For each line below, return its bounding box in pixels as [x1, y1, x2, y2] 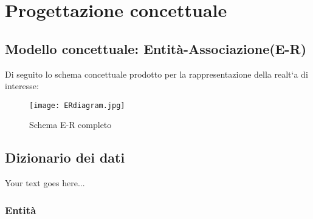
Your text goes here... [5, 177, 85, 189]
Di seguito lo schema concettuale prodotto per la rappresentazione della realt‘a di [5, 67, 308, 80]
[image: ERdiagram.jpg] [29, 101, 125, 110]
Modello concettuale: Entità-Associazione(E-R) [5, 39, 307, 58]
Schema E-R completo [29, 118, 112, 131]
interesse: [5, 79, 39, 92]
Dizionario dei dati [5, 148, 125, 167]
